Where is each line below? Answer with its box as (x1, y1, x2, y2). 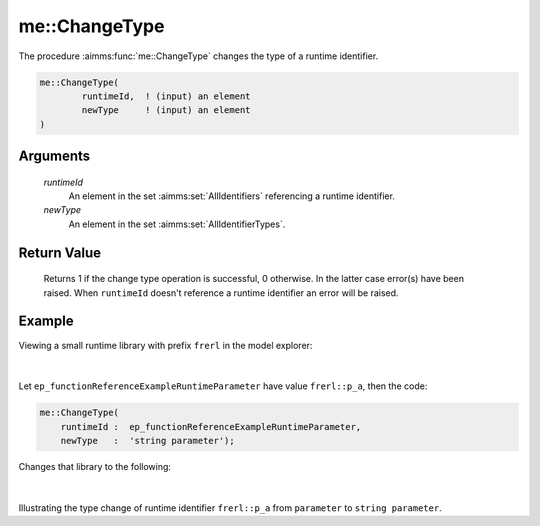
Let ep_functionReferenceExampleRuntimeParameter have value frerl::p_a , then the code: (18, 380, 428, 392)
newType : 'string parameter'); (60, 435, 235, 447)
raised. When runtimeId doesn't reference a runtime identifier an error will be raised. (43, 286, 399, 299)
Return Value (18, 244, 102, 261)
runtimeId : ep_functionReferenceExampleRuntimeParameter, (60, 421, 362, 432)
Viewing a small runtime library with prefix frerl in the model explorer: (18, 339, 313, 351)
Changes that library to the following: (18, 461, 172, 473)
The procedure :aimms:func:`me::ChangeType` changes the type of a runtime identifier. (18, 50, 379, 62)
